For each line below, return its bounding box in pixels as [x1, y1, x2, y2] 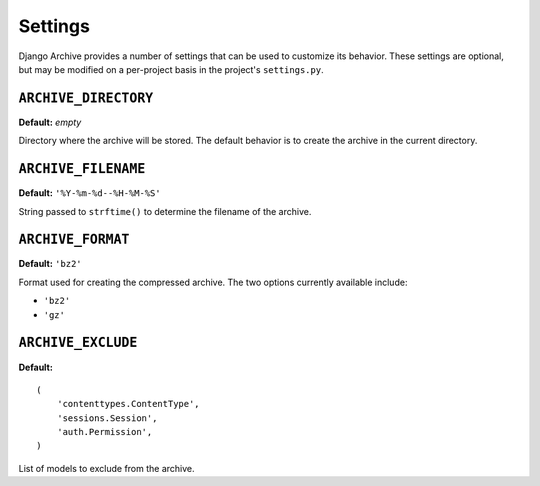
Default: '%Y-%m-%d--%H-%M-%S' [18, 187, 161, 199]
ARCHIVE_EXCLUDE [18, 335, 138, 351]
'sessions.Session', [56, 412, 158, 424]
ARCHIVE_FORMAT [18, 231, 130, 248]
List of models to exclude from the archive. [18, 462, 195, 474]
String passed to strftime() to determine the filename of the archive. [18, 205, 312, 217]
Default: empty [18, 116, 82, 128]
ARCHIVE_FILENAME [18, 161, 146, 177]
